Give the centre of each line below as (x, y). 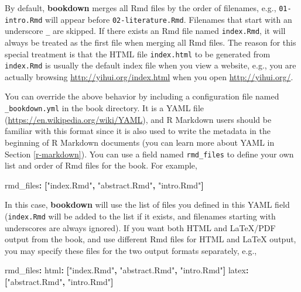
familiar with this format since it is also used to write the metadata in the (138, 131)
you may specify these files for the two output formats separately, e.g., (131, 250)
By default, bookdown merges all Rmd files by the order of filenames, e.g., (141, 8)
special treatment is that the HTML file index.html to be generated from (138, 54)
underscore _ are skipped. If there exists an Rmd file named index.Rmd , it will (145, 31)
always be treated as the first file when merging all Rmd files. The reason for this (150, 42)
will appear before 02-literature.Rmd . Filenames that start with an (169, 19)
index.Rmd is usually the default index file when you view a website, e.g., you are (150, 65)
